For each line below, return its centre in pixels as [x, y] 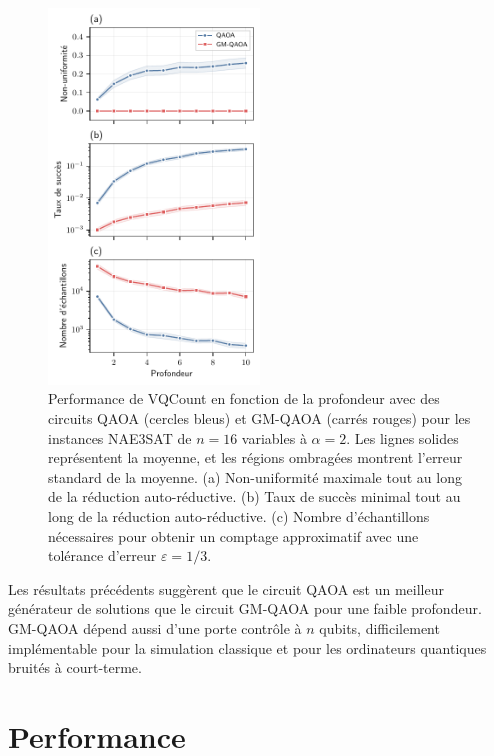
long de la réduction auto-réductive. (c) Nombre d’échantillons [239, 516]
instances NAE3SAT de [120, 437]
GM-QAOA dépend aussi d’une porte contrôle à [155, 628]
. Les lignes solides [402, 437]
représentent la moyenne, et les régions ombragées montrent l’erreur [255, 457]
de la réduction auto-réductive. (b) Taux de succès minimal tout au [254, 496]
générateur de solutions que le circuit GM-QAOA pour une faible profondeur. [245, 608]
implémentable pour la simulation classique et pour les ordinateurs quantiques [247, 647]
